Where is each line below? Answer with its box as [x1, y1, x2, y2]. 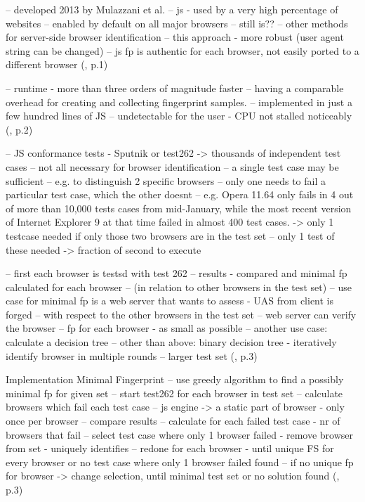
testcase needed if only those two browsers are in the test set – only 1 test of [6, 228, 335, 243]
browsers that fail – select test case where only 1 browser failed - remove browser [6, 427, 354, 442]
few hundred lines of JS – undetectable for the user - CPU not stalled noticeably [6, 108, 352, 123]
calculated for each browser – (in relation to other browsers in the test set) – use [6, 279, 352, 294]
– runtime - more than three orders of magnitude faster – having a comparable [6, 80, 344, 95]
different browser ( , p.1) [6, 57, 108, 72]
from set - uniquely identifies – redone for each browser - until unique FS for [6, 441, 334, 456]
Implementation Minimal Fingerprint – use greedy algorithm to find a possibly [6, 372, 344, 387]
